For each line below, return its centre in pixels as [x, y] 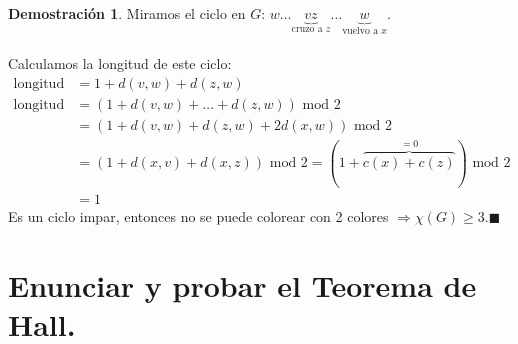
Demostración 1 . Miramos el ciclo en [127, 13]
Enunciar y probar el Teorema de [242, 284]
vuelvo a [360, 30]
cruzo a [307, 28]
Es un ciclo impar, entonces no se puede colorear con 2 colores [198, 215]
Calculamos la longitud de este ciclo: [120, 63]
